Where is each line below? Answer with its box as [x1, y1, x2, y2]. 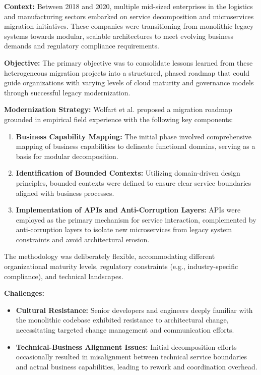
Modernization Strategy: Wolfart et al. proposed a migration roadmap [4, 104, 232, 115]
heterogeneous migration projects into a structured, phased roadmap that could [4, 67, 250, 78]
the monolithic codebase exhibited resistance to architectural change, [16, 314, 229, 325]
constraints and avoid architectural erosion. [16, 234, 150, 244]
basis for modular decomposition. [16, 150, 118, 161]
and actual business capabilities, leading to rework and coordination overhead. [16, 361, 257, 371]
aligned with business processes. [16, 187, 114, 198]
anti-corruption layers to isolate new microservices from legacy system [16, 224, 232, 235]
